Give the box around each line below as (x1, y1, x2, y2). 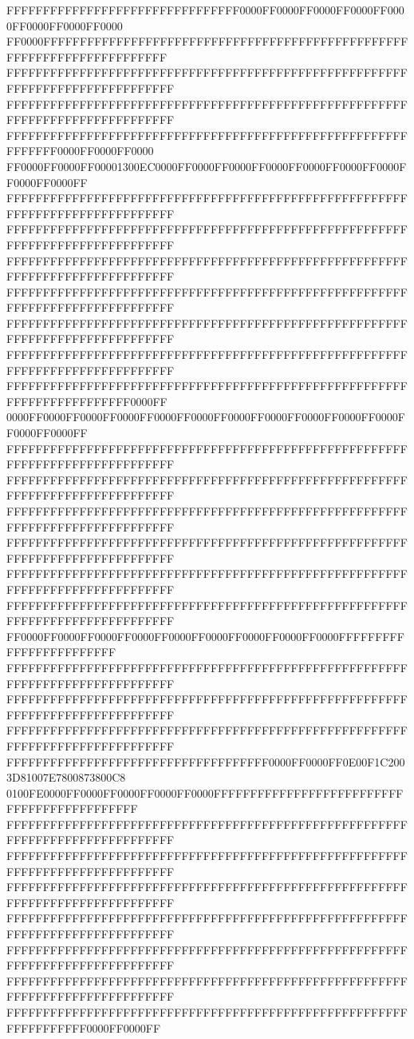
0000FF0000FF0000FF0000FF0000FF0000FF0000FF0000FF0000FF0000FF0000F (6, 408, 405, 425)
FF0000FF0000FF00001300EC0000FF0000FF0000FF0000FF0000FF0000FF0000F (6, 157, 407, 174)
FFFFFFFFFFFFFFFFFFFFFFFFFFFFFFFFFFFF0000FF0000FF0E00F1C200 (6, 753, 405, 770)
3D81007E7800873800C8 (6, 769, 126, 786)
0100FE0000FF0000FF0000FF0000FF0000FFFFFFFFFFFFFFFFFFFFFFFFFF (6, 784, 404, 801)
